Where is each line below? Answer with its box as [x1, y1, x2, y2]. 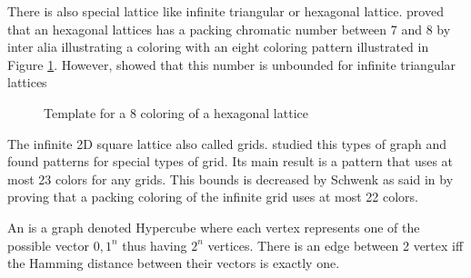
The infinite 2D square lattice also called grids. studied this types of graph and [7, 134, 447, 153]
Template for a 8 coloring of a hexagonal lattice [44, 103, 308, 122]
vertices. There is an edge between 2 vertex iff [207, 235, 464, 254]
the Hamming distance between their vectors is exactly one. [7, 253, 340, 273]
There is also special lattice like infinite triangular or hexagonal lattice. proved [7, 2, 444, 20]
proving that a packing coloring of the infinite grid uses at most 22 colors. [7, 187, 418, 206]
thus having [122, 235, 187, 254]
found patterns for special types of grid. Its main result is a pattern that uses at [7, 152, 454, 171]
